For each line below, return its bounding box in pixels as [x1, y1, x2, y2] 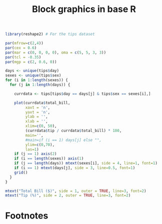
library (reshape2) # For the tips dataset [5, 31, 95, 37]
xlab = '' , [25, 119, 48, 124]
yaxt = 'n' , [25, 109, 50, 114]
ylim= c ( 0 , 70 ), [25, 142, 55, 147]
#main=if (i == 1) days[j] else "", [25, 137, 101, 142]
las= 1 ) [25, 146, 39, 152]
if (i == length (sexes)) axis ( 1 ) [14, 156, 84, 161]
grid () [14, 170, 28, 175]
